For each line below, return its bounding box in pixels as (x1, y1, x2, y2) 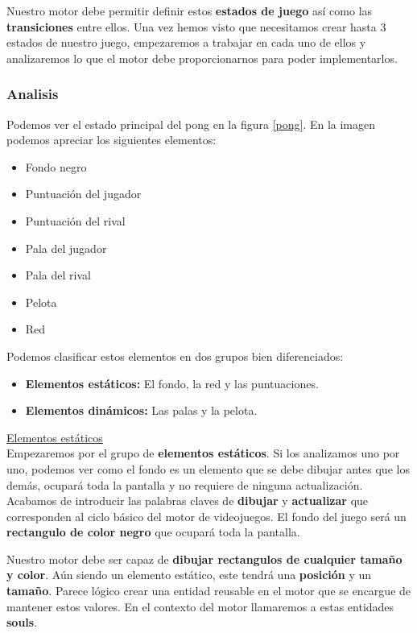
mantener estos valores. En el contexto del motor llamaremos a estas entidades (6, 598, 394, 614)
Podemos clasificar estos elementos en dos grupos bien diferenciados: (6, 347, 344, 364)
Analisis (6, 84, 59, 104)
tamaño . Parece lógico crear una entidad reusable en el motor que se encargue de (6, 582, 411, 599)
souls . (6, 614, 38, 631)
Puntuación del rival (25, 212, 126, 229)
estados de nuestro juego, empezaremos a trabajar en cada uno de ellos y (6, 34, 366, 51)
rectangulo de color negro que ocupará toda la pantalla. (6, 523, 300, 540)
